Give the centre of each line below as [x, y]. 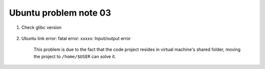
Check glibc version [41, 27]
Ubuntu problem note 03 [60, 13]
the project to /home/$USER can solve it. [75, 56]
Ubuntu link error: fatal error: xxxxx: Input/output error [76, 38]
